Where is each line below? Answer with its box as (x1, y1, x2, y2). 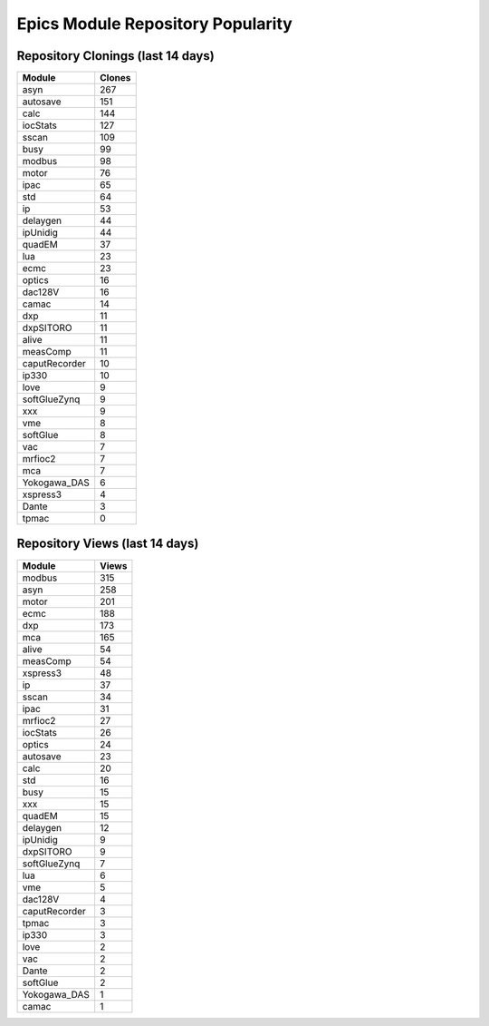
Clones (100, 72, 131, 84)
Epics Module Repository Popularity (16, 14, 293, 34)
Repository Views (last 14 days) (16, 536, 199, 552)
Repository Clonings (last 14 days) (16, 48, 215, 64)
